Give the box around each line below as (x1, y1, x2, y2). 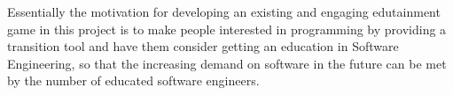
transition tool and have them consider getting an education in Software (7, 37, 399, 55)
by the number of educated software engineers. (7, 71, 260, 90)
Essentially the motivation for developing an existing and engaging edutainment (7, 3, 441, 20)
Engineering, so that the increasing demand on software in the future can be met (7, 54, 447, 72)
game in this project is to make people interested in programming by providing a (7, 19, 447, 38)
